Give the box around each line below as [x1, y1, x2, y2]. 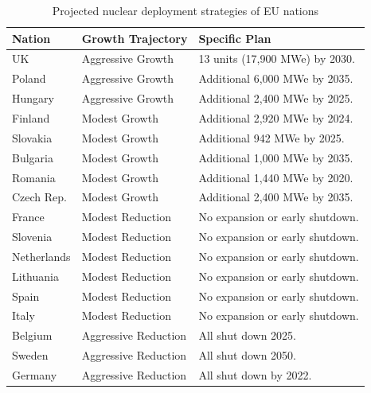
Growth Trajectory [81, 29, 188, 46]
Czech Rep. [12, 189, 68, 205]
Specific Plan [198, 29, 271, 46]
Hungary [12, 90, 54, 107]
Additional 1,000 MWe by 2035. [198, 149, 353, 165]
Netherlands [12, 247, 71, 264]
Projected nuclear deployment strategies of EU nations [52, 2, 319, 18]
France [12, 208, 45, 225]
